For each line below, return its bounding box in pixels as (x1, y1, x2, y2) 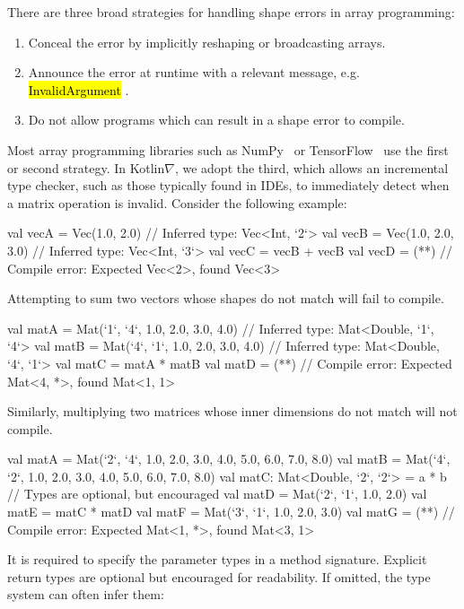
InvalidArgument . (28, 80, 129, 99)
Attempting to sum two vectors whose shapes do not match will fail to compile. (7, 289, 444, 308)
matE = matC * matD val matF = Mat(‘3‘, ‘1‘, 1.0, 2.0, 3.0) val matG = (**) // (7, 502, 455, 521)
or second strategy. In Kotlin (7, 158, 165, 177)
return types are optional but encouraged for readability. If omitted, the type (7, 567, 431, 586)
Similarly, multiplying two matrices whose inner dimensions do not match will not (7, 402, 458, 421)
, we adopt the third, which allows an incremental (174, 158, 449, 177)
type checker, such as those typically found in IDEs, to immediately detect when (7, 176, 450, 195)
